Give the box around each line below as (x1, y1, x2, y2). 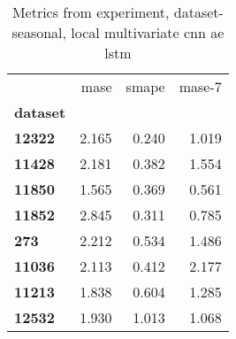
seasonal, (11, 22, 66, 42)
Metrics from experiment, (11, 2, 170, 22)
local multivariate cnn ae (71, 22, 225, 42)
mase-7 (179, 76, 222, 96)
